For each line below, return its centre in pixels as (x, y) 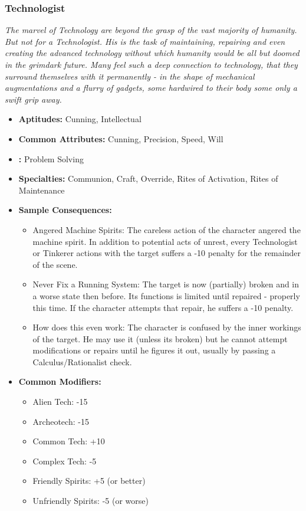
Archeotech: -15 (61, 421)
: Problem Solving (51, 158)
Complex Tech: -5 (65, 461)
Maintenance (42, 190)
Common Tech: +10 (69, 441)
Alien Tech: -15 (60, 402)
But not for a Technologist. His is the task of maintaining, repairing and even (145, 41)
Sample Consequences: (65, 210)
